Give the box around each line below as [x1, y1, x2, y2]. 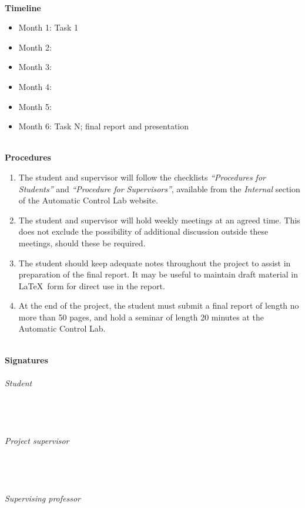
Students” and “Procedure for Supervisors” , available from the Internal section [18, 182, 300, 195]
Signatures [5, 353, 48, 366]
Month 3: [18, 61, 52, 73]
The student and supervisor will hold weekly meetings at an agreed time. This [18, 213, 300, 226]
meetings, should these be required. [18, 236, 146, 249]
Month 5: [18, 100, 52, 112]
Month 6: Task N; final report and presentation [18, 120, 189, 132]
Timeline [5, 1, 41, 14]
